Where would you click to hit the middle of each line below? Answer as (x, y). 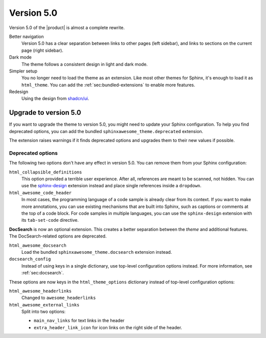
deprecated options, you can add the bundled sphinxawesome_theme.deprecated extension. (106, 131)
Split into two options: (44, 312)
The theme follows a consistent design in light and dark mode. (84, 64)
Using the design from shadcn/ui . (55, 99)
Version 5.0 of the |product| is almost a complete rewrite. (67, 28)
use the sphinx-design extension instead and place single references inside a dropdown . (112, 186)
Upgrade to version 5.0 (45, 113)
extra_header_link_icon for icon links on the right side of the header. (108, 327)
